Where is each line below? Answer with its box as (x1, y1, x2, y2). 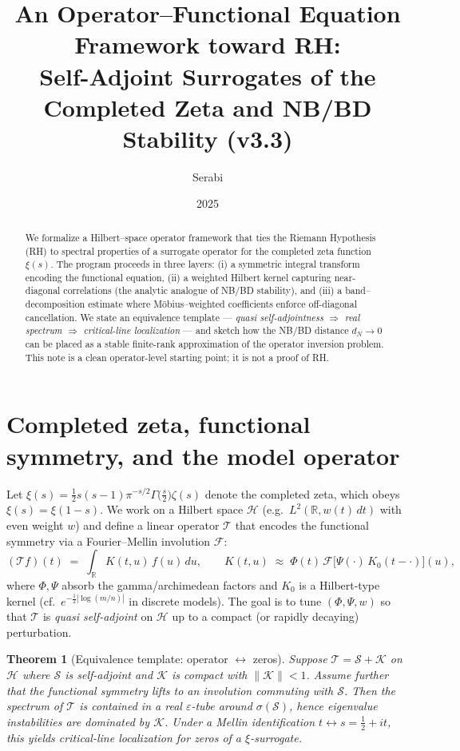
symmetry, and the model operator (6, 439, 400, 471)
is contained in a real (79, 697, 182, 714)
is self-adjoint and (65, 666, 153, 682)
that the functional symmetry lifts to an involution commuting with (6, 681, 334, 698)
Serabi (192, 168, 224, 185)
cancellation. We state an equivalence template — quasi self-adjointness (25, 310, 323, 324)
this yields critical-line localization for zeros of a (6, 729, 242, 745)
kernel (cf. (6, 592, 56, 609)
